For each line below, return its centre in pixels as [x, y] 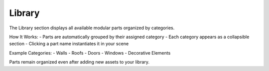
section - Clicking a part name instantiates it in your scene [69, 44]
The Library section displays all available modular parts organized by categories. [92, 28]
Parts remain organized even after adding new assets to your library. [79, 62]
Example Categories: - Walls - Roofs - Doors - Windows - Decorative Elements [90, 53]
